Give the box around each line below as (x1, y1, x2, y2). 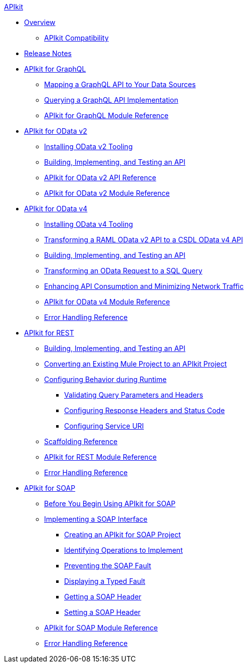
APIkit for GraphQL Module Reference (44, 111, 169, 120)
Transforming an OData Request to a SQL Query (44, 266, 202, 275)
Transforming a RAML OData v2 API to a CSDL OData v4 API (44, 235, 243, 244)
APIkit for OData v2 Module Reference (44, 189, 170, 197)
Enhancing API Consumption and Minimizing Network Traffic (44, 282, 244, 290)
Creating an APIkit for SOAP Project (64, 530, 181, 539)
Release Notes (24, 49, 72, 58)
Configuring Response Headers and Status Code (64, 406, 225, 415)
